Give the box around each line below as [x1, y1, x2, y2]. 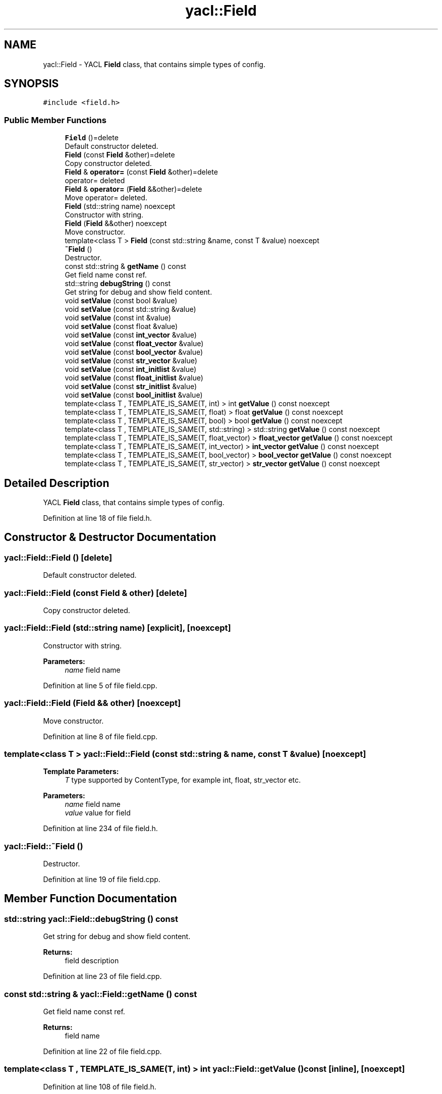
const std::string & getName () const [65, 262, 186, 271]
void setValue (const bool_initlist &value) [65, 391, 203, 400]
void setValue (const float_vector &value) [65, 339, 204, 348]
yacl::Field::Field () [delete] [4, 552, 113, 563]
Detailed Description [4, 476, 109, 489]
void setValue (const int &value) [65, 313, 171, 322]
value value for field [65, 808, 131, 817]
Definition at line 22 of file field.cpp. [43, 1047, 162, 1056]
